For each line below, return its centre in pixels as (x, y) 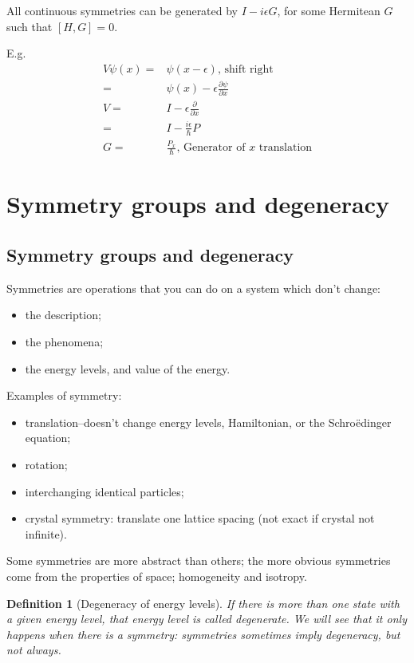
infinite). (46, 533)
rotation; (46, 465)
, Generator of (211, 148)
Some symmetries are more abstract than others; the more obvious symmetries (199, 560)
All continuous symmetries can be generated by (122, 10)
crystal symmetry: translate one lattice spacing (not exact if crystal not (200, 518)
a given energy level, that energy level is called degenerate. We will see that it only (207, 619)
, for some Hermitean (329, 10)
